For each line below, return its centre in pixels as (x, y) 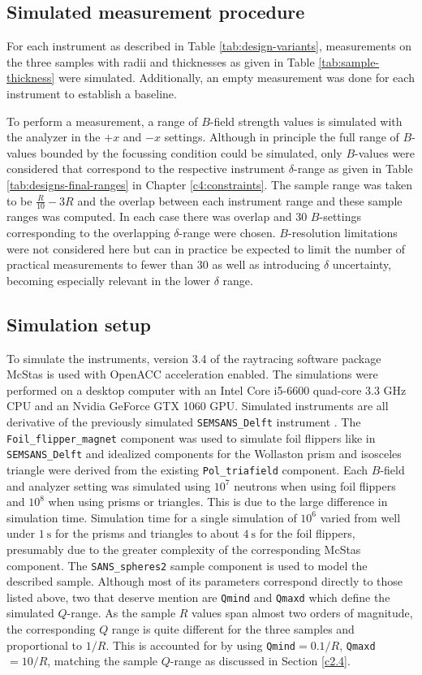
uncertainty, (362, 264)
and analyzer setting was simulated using (109, 485)
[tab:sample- (349, 61)
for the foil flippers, (307, 533)
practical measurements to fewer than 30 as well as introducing (164, 264)
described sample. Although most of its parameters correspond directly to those (205, 581)
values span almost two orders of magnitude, (302, 613)
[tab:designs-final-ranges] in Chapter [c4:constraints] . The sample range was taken (210, 184)
